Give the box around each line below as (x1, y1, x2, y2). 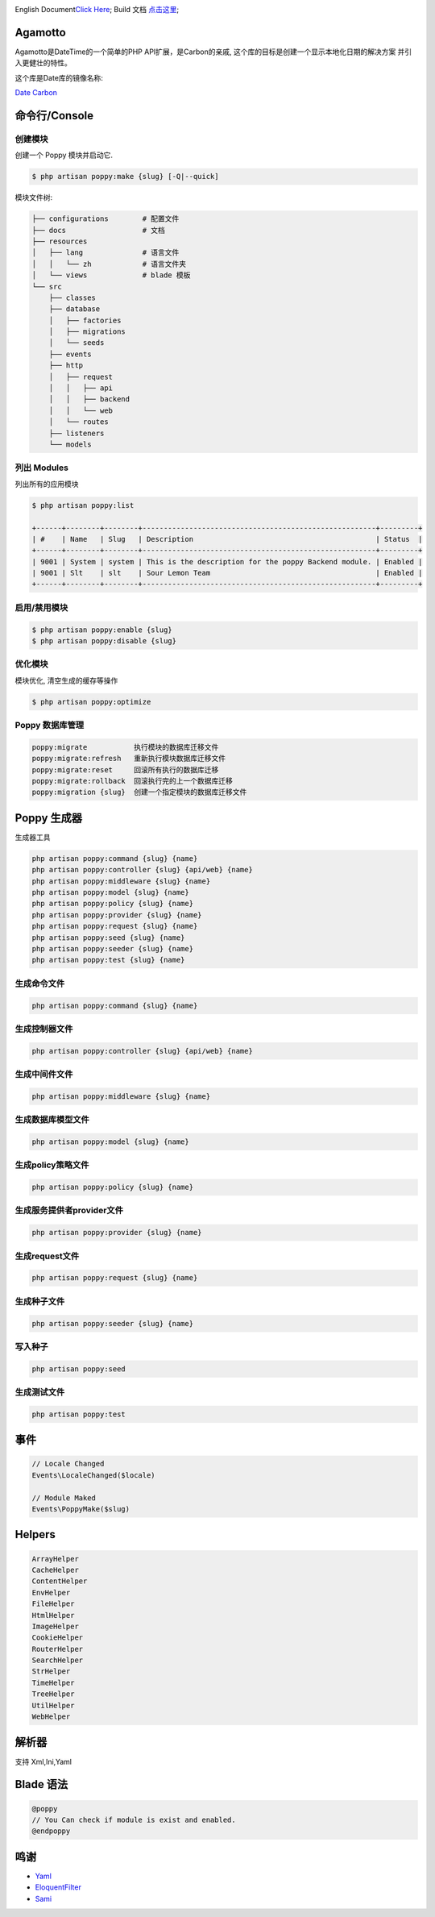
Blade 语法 (14, 1778, 68, 1791)
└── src (31, 282, 62, 291)
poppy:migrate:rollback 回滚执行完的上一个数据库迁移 (31, 776, 233, 786)
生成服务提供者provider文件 (14, 1205, 124, 1216)
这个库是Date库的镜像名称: (14, 73, 104, 82)
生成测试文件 (14, 1387, 65, 1398)
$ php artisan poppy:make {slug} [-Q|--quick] (31, 172, 219, 181)
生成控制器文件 (14, 1023, 73, 1034)
